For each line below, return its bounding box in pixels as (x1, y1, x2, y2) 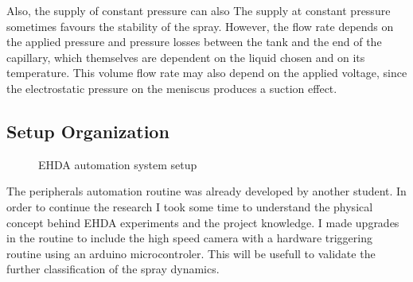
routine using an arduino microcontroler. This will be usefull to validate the (6, 245, 376, 261)
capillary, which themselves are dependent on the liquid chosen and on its (6, 48, 365, 65)
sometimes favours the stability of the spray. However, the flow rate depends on (6, 17, 394, 34)
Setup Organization (6, 118, 169, 143)
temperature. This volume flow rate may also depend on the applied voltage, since (6, 64, 407, 81)
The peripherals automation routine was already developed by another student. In (6, 183, 407, 199)
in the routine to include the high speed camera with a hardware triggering (6, 230, 372, 246)
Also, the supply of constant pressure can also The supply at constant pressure (6, 2, 391, 18)
